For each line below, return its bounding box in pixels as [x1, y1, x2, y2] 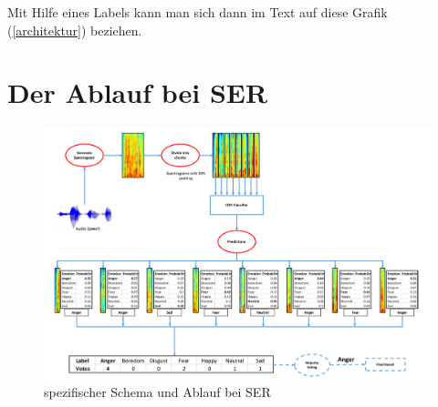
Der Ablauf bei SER [7, 74, 268, 111]
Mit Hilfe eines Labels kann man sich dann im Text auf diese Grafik [7, 3, 388, 21]
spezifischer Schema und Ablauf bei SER [44, 382, 271, 401]
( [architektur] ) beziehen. [7, 20, 142, 39]
